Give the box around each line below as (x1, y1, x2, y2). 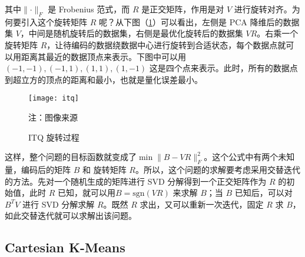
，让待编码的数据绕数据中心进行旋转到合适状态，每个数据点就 (47, 38, 286, 51)
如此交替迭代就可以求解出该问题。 (5, 209, 137, 222)
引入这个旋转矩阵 (21, 15, 87, 28)
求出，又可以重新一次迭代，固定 (140, 198, 264, 210)
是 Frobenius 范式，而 (48, 3, 130, 15)
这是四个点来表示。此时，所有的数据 (149, 62, 290, 74)
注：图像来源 (28, 111, 78, 124)
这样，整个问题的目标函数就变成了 (5, 151, 137, 163)
